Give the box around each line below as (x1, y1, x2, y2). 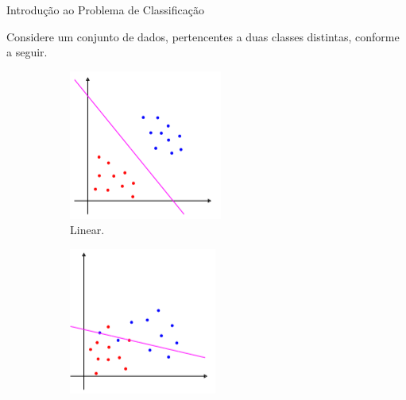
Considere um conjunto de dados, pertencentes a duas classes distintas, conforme (6, 28, 400, 44)
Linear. (70, 221, 105, 238)
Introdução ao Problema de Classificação (6, 2, 204, 17)
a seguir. (6, 44, 48, 60)
